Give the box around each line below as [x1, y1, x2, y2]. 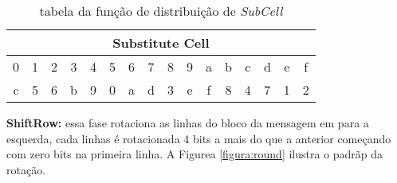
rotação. [6, 161, 46, 177]
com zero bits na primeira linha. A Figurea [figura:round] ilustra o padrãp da [6, 146, 383, 162]
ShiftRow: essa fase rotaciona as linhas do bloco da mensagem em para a [6, 115, 369, 130]
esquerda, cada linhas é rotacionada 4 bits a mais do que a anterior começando [6, 130, 391, 146]
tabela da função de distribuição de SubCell [39, 2, 283, 20]
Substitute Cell [112, 33, 210, 52]
